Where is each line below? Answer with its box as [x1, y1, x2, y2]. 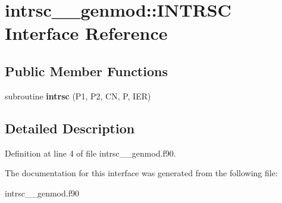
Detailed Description [5, 118, 135, 137]
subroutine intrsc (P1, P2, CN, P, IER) [5, 89, 151, 102]
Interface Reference [5, 21, 168, 45]
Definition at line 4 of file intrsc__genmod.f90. [5, 146, 176, 159]
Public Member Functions [5, 61, 168, 80]
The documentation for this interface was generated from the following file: [5, 167, 278, 179]
